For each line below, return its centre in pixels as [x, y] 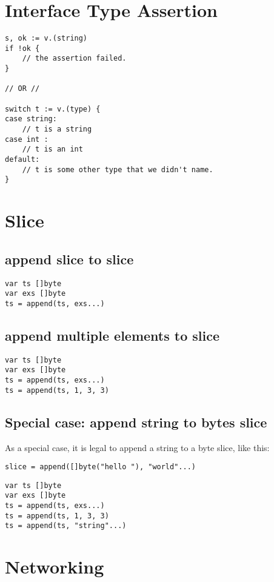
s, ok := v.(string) [46, 38]
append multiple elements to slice [112, 335]
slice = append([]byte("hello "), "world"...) [100, 467]
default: [22, 159]
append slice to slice [69, 259]
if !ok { [22, 48]
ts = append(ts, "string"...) [66, 526]
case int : [27, 139]
